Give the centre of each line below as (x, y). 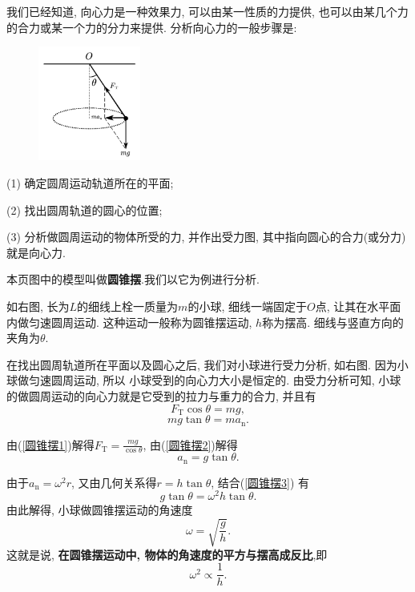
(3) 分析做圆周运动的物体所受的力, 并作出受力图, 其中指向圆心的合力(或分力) (206, 237)
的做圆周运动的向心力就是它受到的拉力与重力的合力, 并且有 (161, 396)
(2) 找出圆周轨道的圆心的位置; (85, 209)
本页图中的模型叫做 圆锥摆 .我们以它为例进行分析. (133, 279)
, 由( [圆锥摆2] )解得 (190, 444)
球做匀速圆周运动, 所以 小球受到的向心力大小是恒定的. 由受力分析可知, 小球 (204, 380)
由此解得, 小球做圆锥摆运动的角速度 (100, 510)
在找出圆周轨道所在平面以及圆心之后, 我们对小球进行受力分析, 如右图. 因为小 (207, 364)
